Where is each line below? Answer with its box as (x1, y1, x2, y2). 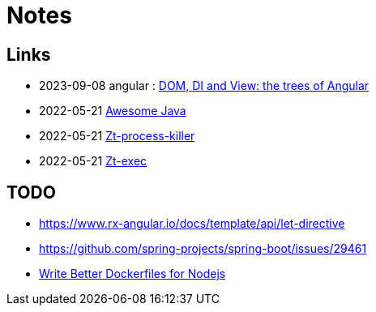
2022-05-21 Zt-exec (39, 154, 147, 169)
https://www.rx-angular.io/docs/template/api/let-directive (39, 216, 345, 231)
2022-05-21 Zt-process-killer (39, 129, 195, 143)
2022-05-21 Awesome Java (39, 104, 186, 118)
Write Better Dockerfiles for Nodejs (39, 267, 226, 281)
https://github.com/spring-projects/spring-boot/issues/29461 (39, 241, 367, 256)
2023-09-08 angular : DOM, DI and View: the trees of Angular (39, 79, 370, 93)
